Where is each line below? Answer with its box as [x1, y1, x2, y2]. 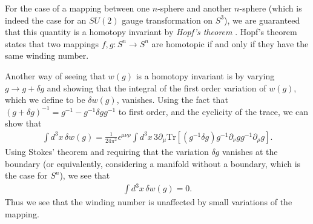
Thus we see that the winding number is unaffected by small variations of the [5, 196, 292, 208]
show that [5, 117, 42, 130]
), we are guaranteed [224, 13, 300, 26]
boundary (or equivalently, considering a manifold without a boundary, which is [5, 157, 301, 170]
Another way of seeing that [5, 69, 106, 82]
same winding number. [5, 49, 89, 62]
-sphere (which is [239, 2, 302, 14]
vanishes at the [222, 145, 278, 157]
